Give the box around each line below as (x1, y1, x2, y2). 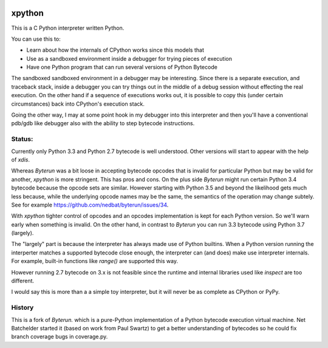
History (11, 304, 34, 312)
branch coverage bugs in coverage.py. (11, 333, 108, 340)
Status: (11, 135, 33, 143)
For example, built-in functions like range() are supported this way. (11, 258, 179, 265)
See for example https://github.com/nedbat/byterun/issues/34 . (11, 201, 169, 208)
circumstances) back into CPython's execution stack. (11, 100, 145, 107)
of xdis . (11, 155, 30, 163)
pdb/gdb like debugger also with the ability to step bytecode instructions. (11, 120, 195, 127)
